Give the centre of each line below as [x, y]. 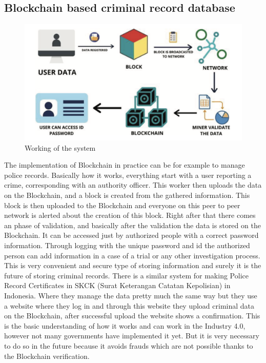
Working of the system [60, 147]
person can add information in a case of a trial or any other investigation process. [132, 255]
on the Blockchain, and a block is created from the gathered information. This [127, 195]
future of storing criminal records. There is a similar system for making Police [126, 275]
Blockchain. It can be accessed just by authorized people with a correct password [131, 235]
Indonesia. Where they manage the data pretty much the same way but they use [131, 296]
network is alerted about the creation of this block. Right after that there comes [130, 215]
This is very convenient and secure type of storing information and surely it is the [133, 265]
